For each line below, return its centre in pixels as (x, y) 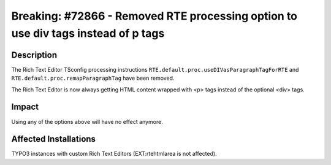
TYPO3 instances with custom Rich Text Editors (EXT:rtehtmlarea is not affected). (114, 154)
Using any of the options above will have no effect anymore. (87, 121)
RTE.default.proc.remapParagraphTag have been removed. (93, 78)
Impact (25, 107)
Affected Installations (54, 139)
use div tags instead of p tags (88, 33)
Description (34, 55)
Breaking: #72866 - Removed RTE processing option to (154, 16)
